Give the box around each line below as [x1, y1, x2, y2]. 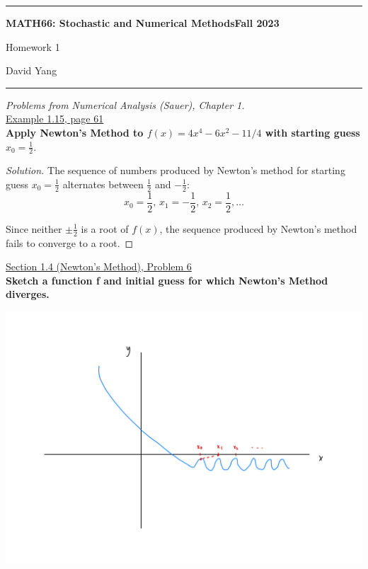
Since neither [6, 221, 62, 236]
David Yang [6, 63, 57, 78]
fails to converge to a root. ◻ [6, 235, 134, 250]
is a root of [81, 221, 129, 236]
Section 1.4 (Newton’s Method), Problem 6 [6, 259, 192, 274]
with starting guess [265, 125, 360, 139]
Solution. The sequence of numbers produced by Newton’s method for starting [6, 163, 345, 178]
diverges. [6, 287, 50, 301]
